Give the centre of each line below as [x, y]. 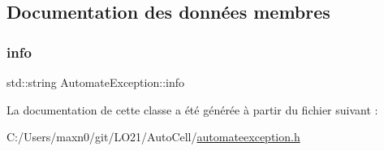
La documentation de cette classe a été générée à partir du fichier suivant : [192, 109]
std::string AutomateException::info [95, 82]
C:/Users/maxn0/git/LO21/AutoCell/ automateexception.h [153, 137]
